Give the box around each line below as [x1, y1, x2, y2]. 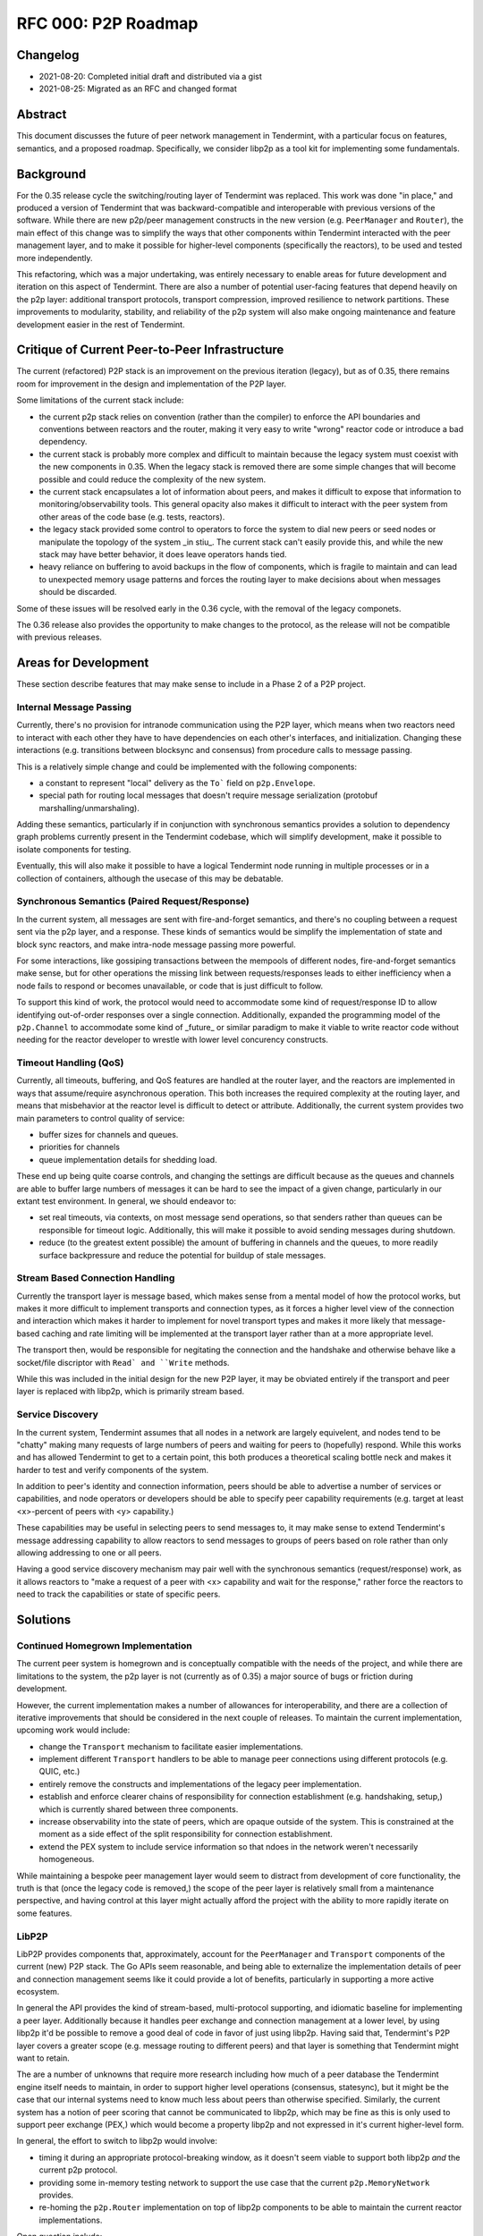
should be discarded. [38, 587, 117, 597]
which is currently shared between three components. [38, 1803, 239, 1815]
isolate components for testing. [16, 843, 131, 854]
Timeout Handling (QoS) [16, 1056, 124, 1069]
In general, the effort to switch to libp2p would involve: [16, 2136, 218, 2147]
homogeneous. [38, 1854, 95, 1865]
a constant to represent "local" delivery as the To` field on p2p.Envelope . [38, 777, 316, 788]
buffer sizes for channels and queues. [38, 1129, 179, 1139]
